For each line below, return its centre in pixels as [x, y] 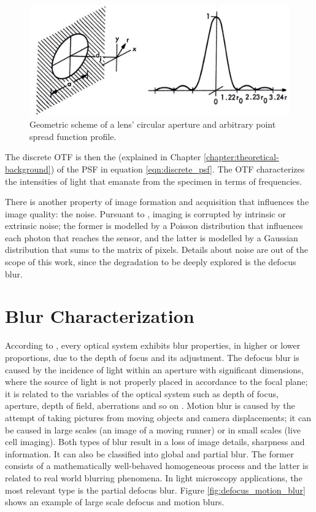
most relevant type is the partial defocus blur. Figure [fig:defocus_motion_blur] [155, 490]
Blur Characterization [100, 316]
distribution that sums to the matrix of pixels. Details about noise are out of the [156, 250]
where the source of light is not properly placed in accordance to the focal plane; [156, 382]
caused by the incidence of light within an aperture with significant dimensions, [154, 369]
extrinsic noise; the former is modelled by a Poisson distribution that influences [154, 226]
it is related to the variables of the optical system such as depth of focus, [142, 393]
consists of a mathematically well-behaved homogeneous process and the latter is [157, 466]
